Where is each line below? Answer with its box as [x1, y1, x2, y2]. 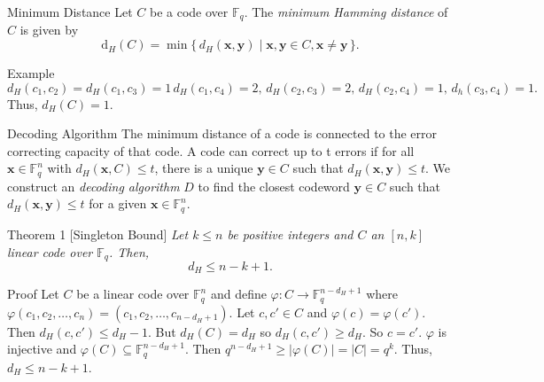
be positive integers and [227, 224, 354, 243]
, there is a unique [154, 159, 253, 177]
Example [7, 64, 55, 82]
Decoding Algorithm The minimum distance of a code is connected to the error [7, 124, 438, 143]
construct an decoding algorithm [7, 176, 180, 195]
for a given [89, 194, 147, 213]
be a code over [149, 3, 229, 20]
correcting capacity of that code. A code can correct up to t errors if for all [7, 141, 415, 160]
